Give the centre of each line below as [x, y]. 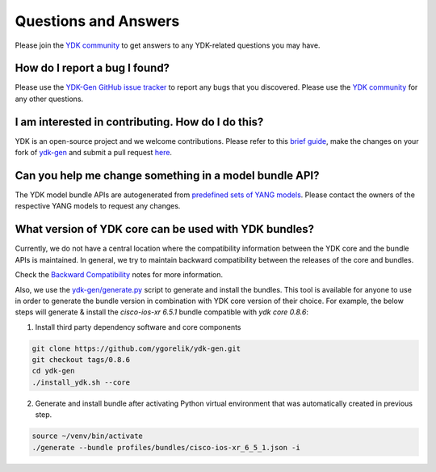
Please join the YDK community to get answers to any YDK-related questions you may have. [168, 45]
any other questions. [49, 99]
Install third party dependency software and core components [138, 327]
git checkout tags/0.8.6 [81, 360]
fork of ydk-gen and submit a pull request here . [94, 153]
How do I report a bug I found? [92, 68]
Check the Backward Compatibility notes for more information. [119, 275]
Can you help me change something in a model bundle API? [167, 175]
